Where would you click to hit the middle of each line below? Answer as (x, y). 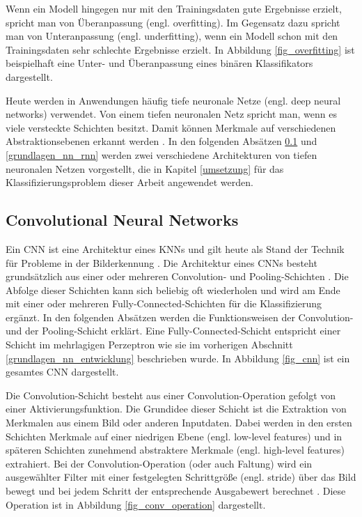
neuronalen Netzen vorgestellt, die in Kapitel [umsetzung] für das (145, 168)
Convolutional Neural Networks (122, 220)
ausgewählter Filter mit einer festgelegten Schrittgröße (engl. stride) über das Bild (181, 477)
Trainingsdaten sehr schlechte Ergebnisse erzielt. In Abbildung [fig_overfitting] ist (180, 49)
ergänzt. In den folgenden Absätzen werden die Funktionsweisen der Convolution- (180, 317)
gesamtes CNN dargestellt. (62, 372)
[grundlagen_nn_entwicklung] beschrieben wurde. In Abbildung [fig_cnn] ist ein (178, 358)
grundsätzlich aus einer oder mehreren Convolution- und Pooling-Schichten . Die (177, 276)
